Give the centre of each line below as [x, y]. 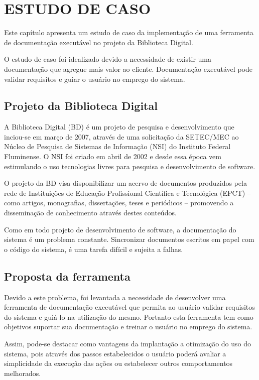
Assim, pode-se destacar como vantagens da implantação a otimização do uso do [127, 343]
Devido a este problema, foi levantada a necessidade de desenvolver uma [115, 297]
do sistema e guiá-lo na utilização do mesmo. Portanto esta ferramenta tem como [129, 316]
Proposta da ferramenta [67, 276]
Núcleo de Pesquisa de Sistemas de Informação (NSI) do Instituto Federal [117, 146]
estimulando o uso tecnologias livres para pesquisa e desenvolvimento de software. [130, 166]
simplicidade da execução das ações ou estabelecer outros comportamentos [118, 363]
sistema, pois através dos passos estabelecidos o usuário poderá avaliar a [115, 353]
